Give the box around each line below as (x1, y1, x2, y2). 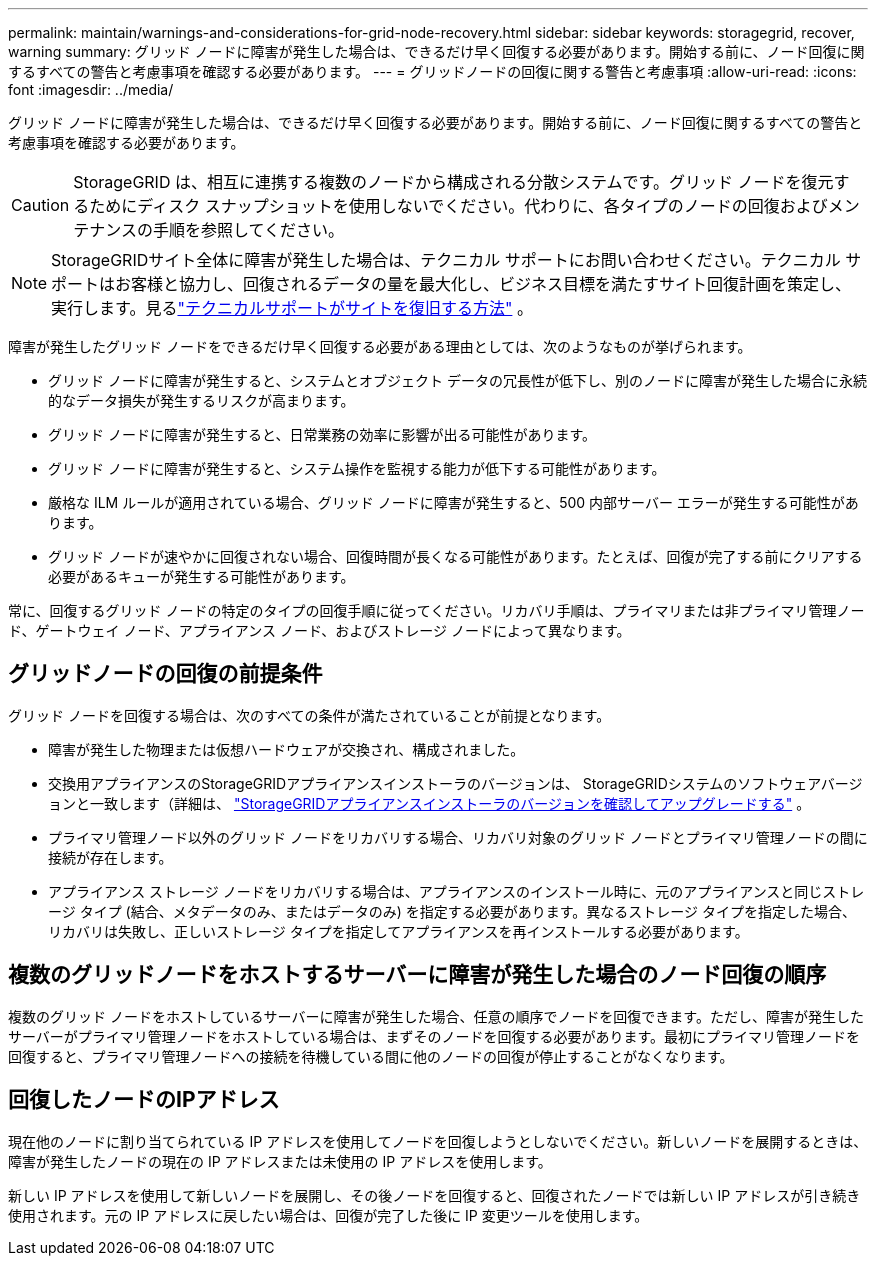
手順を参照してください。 (152, 220, 345, 240)
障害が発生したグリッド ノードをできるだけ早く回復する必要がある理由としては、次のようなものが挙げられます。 (8, 338, 752, 355)
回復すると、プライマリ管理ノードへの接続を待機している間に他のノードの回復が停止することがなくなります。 (8, 1047, 734, 1065)
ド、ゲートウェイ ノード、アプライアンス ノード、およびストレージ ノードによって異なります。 (8, 622, 631, 639)
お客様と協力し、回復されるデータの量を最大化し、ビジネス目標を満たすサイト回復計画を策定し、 (115, 274, 852, 294)
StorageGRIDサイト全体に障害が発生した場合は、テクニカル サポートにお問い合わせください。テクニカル (51, 250, 841, 270)
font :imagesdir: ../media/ (8, 81, 174, 98)
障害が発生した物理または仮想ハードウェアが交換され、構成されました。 (48, 740, 525, 758)
